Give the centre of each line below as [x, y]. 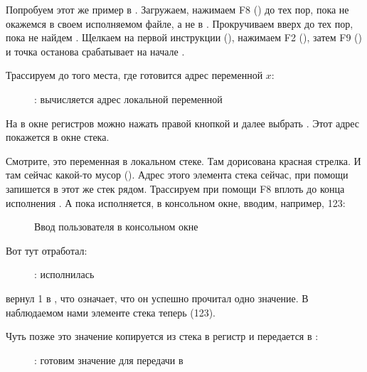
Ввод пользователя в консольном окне [116, 227]
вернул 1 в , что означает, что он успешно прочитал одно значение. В [157, 298]
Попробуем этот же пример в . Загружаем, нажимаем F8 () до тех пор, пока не [177, 9]
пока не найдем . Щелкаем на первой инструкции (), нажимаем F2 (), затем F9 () [184, 37]
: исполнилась [64, 274]
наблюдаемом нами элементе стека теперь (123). [111, 312]
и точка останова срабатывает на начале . [95, 51]
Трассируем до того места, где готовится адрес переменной [134, 75]
